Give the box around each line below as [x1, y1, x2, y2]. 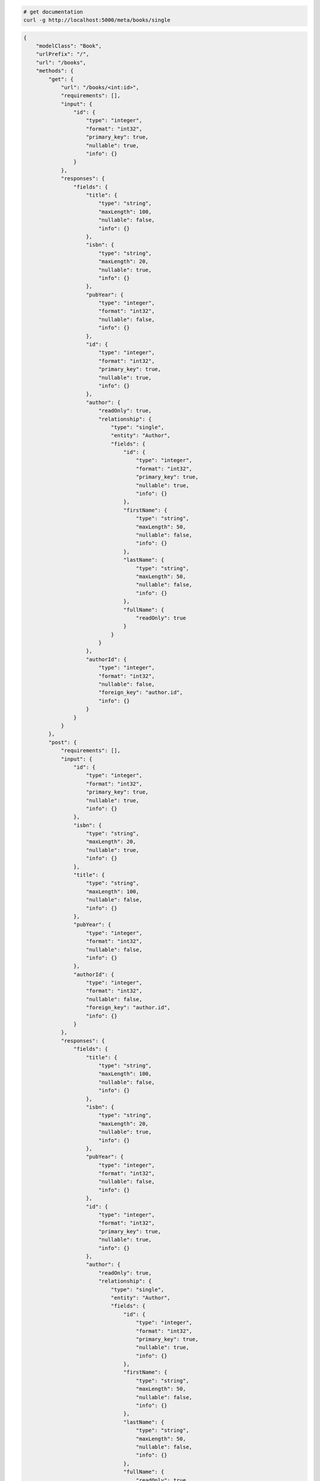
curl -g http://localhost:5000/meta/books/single [23, 17, 171, 23]
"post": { [48, 739, 77, 746]
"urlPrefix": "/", [36, 51, 89, 57]
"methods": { [36, 68, 74, 74]
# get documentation [23, 8, 83, 15]
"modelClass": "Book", [36, 42, 102, 49]
